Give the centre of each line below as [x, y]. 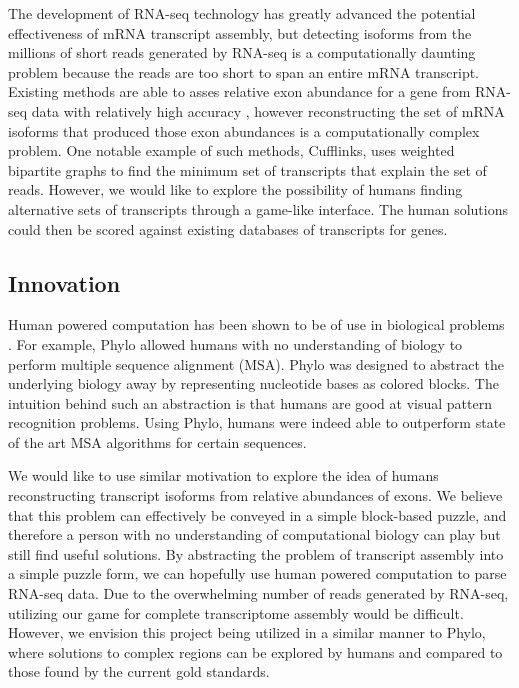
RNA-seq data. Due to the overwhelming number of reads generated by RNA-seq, [258, 593]
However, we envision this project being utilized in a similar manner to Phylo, [247, 632]
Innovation [64, 282]
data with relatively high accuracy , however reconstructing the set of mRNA [268, 110]
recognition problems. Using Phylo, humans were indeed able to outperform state [257, 422]
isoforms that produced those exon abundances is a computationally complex [244, 130]
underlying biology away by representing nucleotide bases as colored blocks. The [253, 383]
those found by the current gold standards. [139, 671]
